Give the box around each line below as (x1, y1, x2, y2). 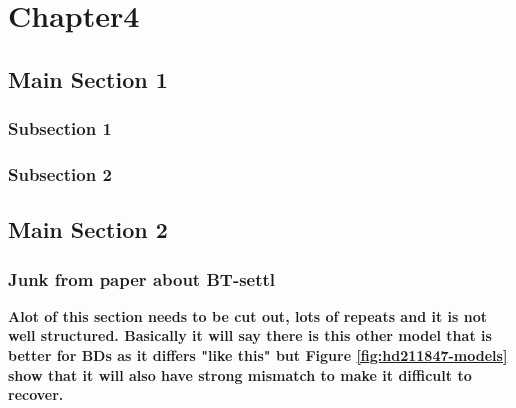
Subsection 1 (8, 116, 112, 141)
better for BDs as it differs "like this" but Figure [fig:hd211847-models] (8, 345, 508, 366)
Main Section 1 (8, 63, 168, 94)
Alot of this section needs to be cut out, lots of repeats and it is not (8, 305, 487, 326)
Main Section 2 (8, 214, 168, 245)
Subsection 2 (8, 161, 112, 186)
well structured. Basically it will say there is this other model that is (8, 325, 492, 346)
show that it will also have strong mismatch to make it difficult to (8, 364, 472, 385)
